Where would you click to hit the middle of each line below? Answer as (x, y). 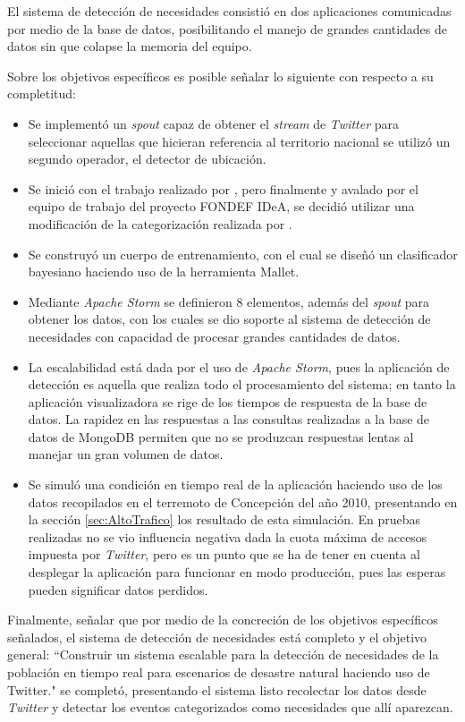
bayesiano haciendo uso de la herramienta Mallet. (164, 272)
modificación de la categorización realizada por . (160, 223)
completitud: (42, 93)
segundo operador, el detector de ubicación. (147, 159)
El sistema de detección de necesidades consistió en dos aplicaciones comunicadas (229, 11)
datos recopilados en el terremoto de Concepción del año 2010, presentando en (243, 501)
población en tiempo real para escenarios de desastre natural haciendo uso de (219, 672)
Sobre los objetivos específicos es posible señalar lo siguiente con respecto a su (220, 76)
